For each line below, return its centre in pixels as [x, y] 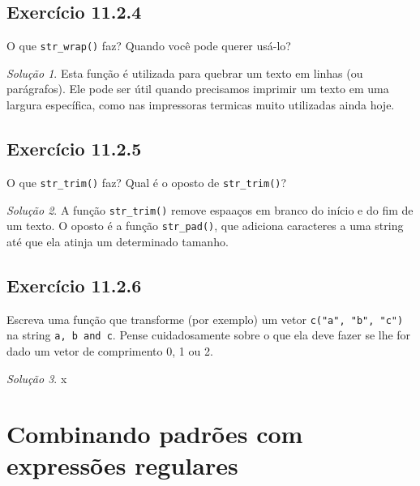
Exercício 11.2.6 [74, 285]
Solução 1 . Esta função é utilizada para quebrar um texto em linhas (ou [185, 72]
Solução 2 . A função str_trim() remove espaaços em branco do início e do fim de [210, 209]
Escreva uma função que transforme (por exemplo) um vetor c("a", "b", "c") [205, 319]
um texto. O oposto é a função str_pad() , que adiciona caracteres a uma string [205, 226]
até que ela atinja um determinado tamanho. [118, 241]
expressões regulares [122, 465]
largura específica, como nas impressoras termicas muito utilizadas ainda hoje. [201, 105]
